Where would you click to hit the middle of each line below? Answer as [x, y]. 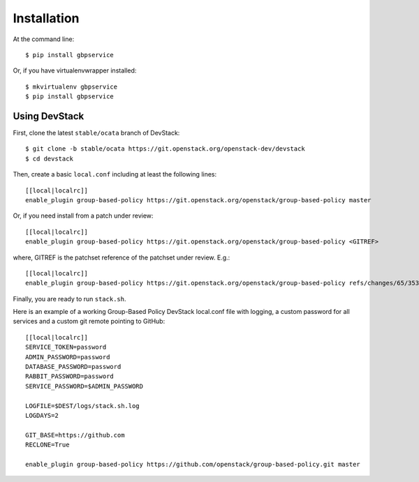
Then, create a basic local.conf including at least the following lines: [115, 174]
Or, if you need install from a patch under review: [83, 216]
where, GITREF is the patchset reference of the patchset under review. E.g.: [122, 257]
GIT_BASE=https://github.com [75, 435]
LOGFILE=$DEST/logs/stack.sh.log [82, 406]
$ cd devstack [49, 158]
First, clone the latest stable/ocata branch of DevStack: [96, 133]
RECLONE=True [47, 445]
